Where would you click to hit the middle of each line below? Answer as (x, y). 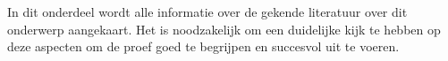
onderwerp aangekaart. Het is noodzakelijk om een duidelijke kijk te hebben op (224, 29)
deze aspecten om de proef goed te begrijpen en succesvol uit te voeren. (203, 46)
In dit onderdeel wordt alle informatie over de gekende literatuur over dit (207, 12)
